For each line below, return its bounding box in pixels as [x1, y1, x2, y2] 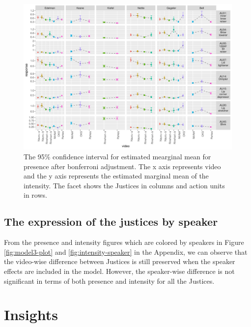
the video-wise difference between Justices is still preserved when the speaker [4, 256, 235, 267]
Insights [4, 304, 58, 325]
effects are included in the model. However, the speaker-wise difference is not [4, 266, 235, 276]
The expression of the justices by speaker [4, 214, 218, 229]
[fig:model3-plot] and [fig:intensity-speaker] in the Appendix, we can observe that [4, 246, 248, 257]
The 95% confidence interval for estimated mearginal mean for [24, 151, 211, 162]
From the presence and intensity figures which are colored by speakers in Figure [4, 237, 244, 247]
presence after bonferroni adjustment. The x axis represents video [24, 161, 221, 171]
